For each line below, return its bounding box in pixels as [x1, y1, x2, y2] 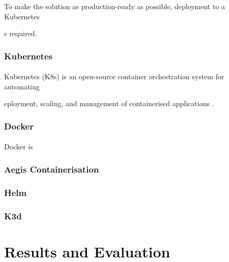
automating [4, 81, 40, 91]
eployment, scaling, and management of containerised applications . [4, 98, 214, 109]
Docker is [4, 141, 33, 152]
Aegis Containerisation [4, 162, 99, 175]
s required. [4, 28, 37, 39]
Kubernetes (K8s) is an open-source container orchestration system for [4, 71, 224, 82]
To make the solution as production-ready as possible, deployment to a [4, 1, 225, 11]
